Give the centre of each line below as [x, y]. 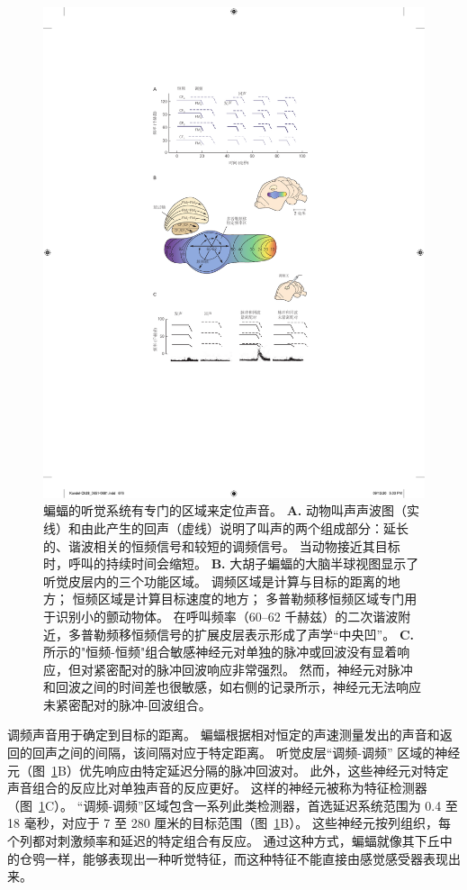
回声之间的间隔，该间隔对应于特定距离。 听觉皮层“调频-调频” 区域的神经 [246, 753]
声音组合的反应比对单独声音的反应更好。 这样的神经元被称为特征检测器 [217, 788]
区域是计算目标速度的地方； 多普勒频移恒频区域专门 [251, 599]
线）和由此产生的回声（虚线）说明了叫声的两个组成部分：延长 [226, 527]
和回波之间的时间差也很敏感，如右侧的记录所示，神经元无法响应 [232, 687]
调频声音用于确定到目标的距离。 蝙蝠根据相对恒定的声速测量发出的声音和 [224, 735]
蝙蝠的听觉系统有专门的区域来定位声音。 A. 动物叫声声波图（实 [231, 510]
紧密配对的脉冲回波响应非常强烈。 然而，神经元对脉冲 [253, 669]
